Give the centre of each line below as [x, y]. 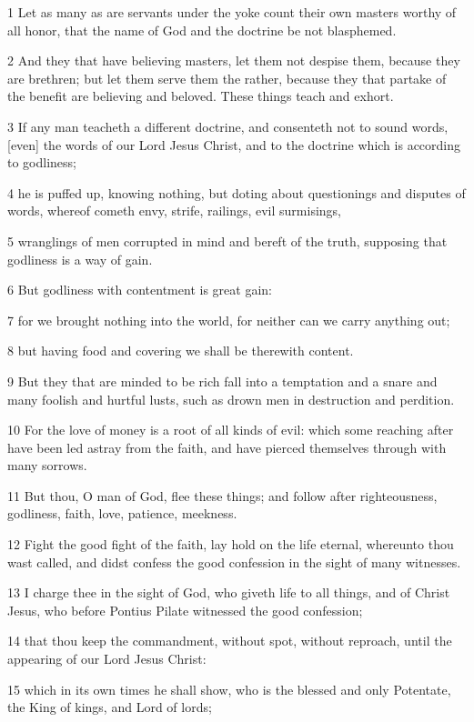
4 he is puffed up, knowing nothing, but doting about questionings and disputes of [237, 192]
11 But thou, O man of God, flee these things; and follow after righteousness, [222, 495]
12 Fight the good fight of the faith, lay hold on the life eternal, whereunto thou [231, 544]
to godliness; [42, 162]
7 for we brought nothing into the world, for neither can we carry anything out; [229, 320]
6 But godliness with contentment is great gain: [140, 290]
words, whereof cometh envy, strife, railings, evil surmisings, [174, 211]
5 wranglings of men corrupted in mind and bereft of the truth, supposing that [227, 241]
